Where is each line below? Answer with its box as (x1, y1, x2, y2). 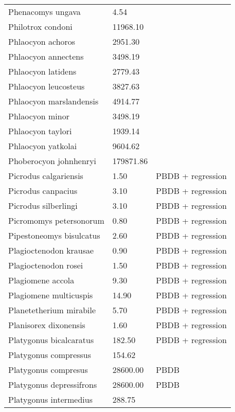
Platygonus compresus (8, 364, 88, 375)
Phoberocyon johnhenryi (8, 155, 97, 167)
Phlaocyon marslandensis (8, 95, 99, 107)
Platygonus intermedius (8, 393, 93, 405)
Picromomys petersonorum (8, 214, 104, 226)
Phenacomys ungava (8, 6, 81, 17)
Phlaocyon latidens (8, 65, 77, 77)
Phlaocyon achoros (8, 35, 76, 47)
